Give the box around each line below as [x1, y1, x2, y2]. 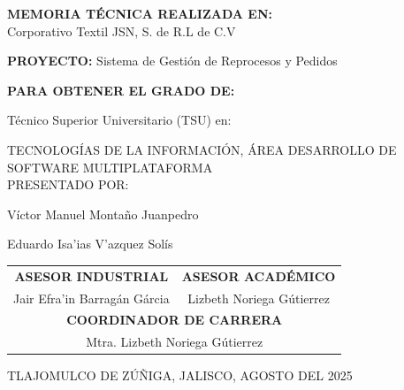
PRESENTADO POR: [7, 175, 129, 194]
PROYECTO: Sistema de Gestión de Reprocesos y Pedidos [7, 51, 338, 70]
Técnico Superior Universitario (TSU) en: [7, 111, 232, 129]
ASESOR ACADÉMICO [181, 266, 336, 285]
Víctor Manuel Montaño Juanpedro [7, 204, 199, 223]
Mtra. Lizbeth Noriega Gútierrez [86, 333, 263, 351]
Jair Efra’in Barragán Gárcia [13, 288, 170, 307]
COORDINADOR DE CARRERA [66, 310, 283, 329]
